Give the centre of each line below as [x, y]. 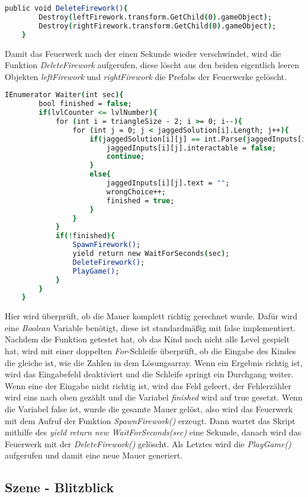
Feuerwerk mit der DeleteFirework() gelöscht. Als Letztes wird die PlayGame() [148, 443]
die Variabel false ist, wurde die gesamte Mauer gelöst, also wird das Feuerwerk [149, 409]
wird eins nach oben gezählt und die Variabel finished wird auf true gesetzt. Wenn [154, 397]
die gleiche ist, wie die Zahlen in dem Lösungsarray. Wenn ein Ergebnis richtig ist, [154, 362]
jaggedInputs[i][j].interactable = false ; [191, 148]
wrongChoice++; [136, 192]
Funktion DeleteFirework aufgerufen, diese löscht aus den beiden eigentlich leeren [152, 65]
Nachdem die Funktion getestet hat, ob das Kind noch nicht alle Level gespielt [147, 339]
